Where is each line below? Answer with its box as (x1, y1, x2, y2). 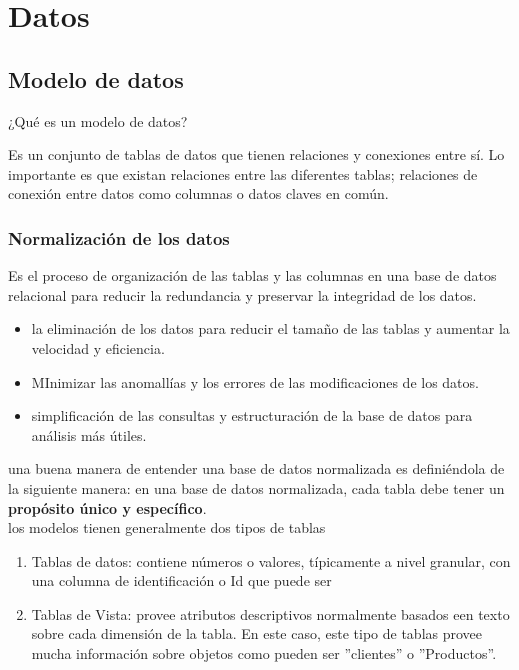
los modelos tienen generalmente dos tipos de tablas (8, 517, 326, 538)
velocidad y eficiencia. (31, 337, 165, 358)
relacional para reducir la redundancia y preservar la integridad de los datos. (8, 284, 477, 305)
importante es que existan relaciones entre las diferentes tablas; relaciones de (8, 163, 478, 184)
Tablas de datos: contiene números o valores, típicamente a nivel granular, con (31, 550, 511, 571)
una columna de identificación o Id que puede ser (31, 570, 332, 591)
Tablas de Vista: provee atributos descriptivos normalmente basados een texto (31, 603, 510, 624)
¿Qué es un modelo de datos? (8, 110, 188, 131)
